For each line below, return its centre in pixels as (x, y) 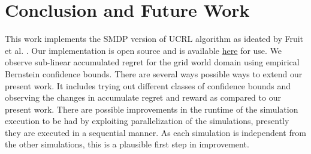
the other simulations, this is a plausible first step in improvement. (127, 144)
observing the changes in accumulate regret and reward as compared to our (143, 97)
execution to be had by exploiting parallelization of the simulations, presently (147, 121)
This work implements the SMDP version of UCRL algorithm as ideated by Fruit (154, 39)
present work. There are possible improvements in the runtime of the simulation (152, 109)
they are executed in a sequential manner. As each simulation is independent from (155, 132)
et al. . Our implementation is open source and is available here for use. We (144, 50)
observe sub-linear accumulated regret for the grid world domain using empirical (152, 62)
